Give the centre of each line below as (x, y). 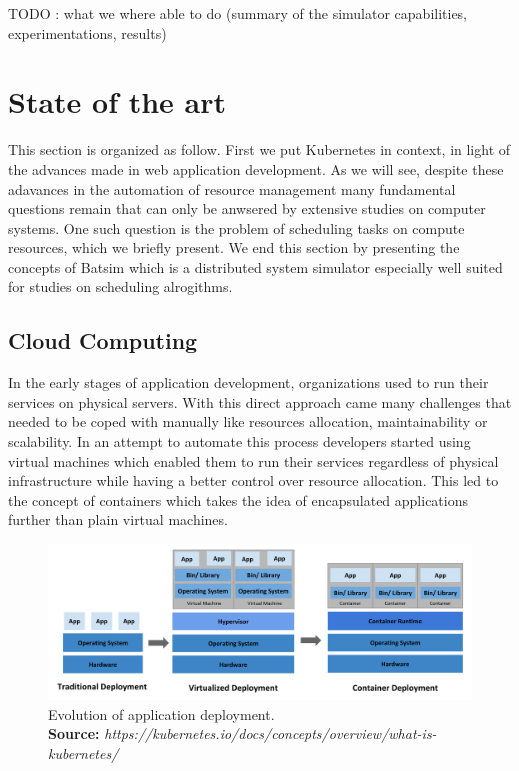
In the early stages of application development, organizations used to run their (248, 382)
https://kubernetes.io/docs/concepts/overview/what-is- (270, 733)
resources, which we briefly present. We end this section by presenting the (234, 247)
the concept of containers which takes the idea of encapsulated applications (238, 499)
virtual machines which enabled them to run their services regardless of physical (253, 460)
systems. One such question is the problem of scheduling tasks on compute (236, 227)
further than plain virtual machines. (118, 519)
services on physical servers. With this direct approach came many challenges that (260, 401)
